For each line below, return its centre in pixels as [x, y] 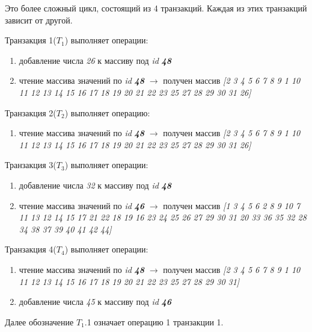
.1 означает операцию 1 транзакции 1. [154, 321]
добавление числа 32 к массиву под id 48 [95, 185]
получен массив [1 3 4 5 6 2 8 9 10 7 [232, 205]
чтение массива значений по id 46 [82, 205]
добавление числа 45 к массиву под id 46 [95, 302]
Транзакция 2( [31, 112]
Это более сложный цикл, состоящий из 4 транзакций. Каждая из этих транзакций [156, 8]
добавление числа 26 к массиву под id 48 [95, 60]
